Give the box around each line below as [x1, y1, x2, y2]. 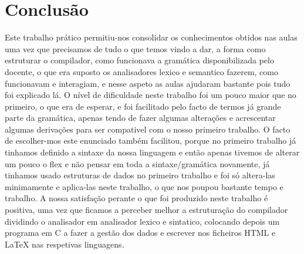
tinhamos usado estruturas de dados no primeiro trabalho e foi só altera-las [5, 169, 275, 181]
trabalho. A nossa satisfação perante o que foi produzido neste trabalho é [5, 192, 268, 204]
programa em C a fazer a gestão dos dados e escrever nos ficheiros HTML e [5, 226, 276, 239]
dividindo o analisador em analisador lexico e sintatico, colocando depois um [5, 215, 280, 227]
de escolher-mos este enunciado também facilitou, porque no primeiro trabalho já [5, 134, 296, 147]
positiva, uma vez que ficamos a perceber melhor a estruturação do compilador [5, 204, 288, 216]
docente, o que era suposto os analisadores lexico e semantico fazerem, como [5, 65, 278, 77]
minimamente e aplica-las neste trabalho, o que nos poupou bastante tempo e [5, 180, 283, 192]
